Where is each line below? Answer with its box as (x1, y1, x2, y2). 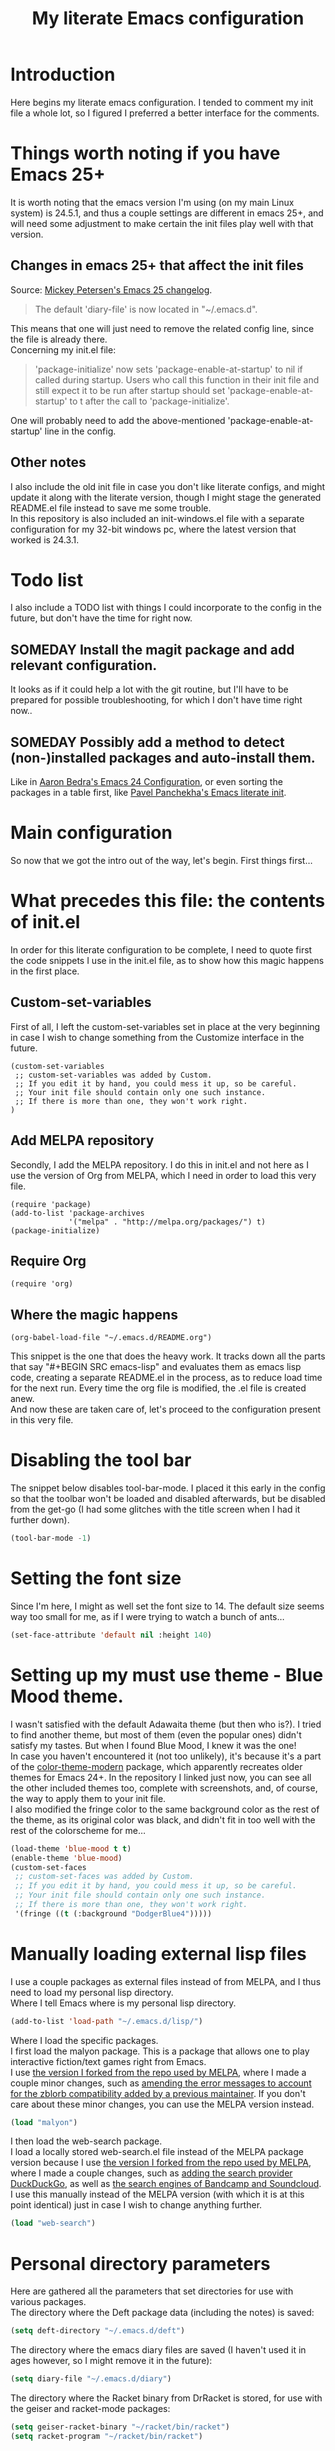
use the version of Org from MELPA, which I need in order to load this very (10, 1169, 317, 1181)
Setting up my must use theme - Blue (10, 1664, 324, 1686)
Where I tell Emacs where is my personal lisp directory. (10, 1997, 237, 2009)
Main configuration (10, 822, 173, 844)
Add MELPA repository (10, 1132, 155, 1149)
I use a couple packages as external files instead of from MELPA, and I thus (10, 1975, 322, 1987)
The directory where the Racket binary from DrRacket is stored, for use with (10, 2392, 323, 2404)
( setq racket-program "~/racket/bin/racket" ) (10, 2431, 203, 2441)
